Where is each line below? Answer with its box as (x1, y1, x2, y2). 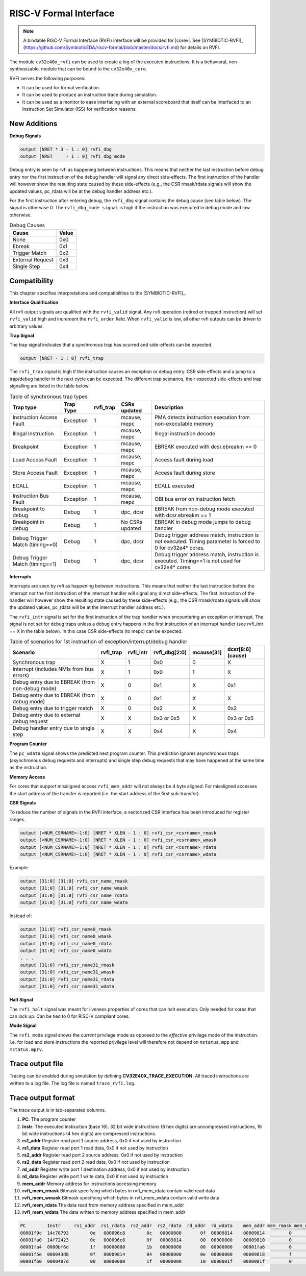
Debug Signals (9, 133, 41, 139)
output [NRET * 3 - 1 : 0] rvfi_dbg (20, 146, 112, 152)
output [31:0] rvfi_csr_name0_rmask (20, 926, 112, 933)
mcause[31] (192, 649, 222, 656)
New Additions (9, 119, 58, 128)
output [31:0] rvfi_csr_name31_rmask (20, 962, 115, 968)
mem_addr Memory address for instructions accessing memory (22, 1181, 157, 1187)
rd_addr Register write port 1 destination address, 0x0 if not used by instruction (22, 1166, 190, 1172)
